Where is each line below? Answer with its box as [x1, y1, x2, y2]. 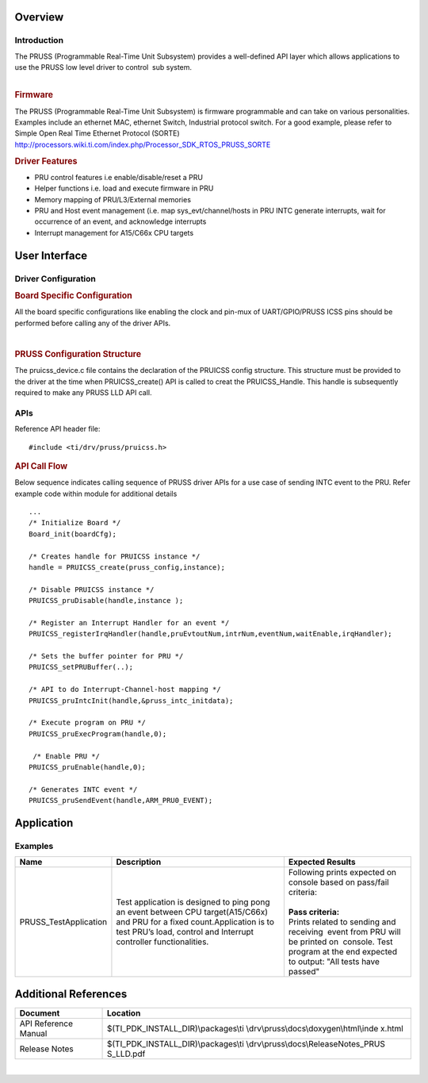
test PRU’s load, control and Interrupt [116, 927, 254, 938]
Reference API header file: [14, 424, 101, 434]
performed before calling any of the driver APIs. [14, 318, 171, 328]
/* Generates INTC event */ [29, 785, 138, 793]
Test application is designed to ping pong [116, 897, 270, 908]
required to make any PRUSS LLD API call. [14, 388, 152, 397]
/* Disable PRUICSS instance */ [29, 585, 155, 594]
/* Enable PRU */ [32, 751, 101, 761]
